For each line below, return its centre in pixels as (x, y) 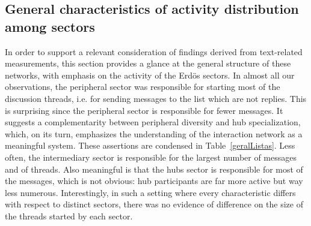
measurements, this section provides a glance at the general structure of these (148, 63)
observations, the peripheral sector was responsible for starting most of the (143, 87)
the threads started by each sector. (69, 216)
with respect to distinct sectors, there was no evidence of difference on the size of (154, 204)
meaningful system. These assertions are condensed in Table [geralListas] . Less (150, 145)
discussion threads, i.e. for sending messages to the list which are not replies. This (156, 98)
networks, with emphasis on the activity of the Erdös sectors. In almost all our (150, 75)
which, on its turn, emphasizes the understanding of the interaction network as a (154, 133)
